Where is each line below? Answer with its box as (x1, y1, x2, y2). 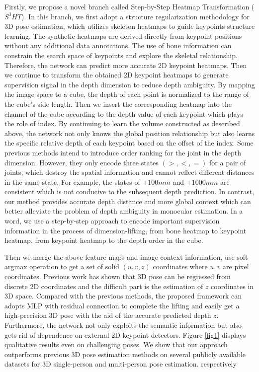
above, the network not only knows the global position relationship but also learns (4, 128, 255, 138)
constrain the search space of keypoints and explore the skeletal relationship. (4, 50, 238, 60)
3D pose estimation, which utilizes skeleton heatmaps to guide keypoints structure (4, 21, 255, 31)
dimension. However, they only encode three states (4, 157, 159, 167)
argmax (4, 261, 27, 272)
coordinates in (211, 281, 254, 291)
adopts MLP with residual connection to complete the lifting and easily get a (4, 300, 240, 310)
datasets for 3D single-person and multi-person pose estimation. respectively (4, 359, 237, 369)
